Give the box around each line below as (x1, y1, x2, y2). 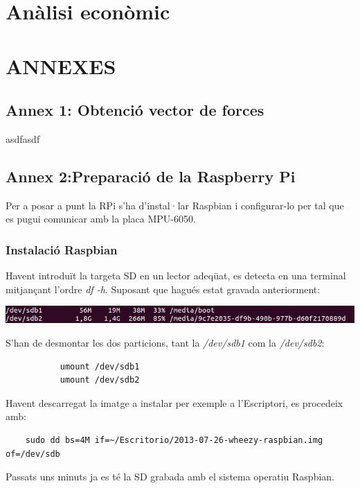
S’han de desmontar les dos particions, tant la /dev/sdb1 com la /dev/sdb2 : (6, 335, 325, 349)
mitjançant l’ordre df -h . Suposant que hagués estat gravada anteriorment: (6, 281, 321, 296)
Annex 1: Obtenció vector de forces (6, 99, 264, 121)
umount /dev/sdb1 (60, 361, 140, 372)
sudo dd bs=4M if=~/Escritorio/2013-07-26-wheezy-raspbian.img (25, 435, 323, 445)
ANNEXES (6, 51, 116, 80)
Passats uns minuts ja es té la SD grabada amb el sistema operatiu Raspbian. (6, 469, 334, 484)
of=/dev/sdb (6, 448, 60, 459)
